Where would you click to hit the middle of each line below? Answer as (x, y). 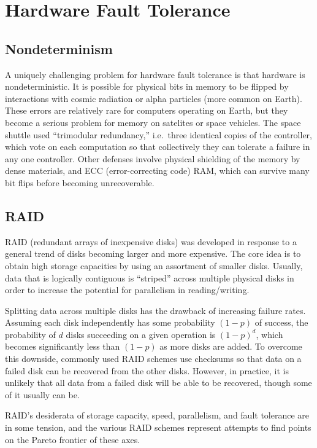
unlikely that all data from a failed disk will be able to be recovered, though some (158, 383)
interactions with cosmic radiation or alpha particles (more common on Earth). (154, 98)
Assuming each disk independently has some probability (110, 322)
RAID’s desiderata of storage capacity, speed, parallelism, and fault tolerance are (157, 415)
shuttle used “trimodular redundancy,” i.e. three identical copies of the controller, (159, 134)
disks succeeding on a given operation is (141, 334)
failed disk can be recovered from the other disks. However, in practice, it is (147, 370)
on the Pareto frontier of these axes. (73, 439)
